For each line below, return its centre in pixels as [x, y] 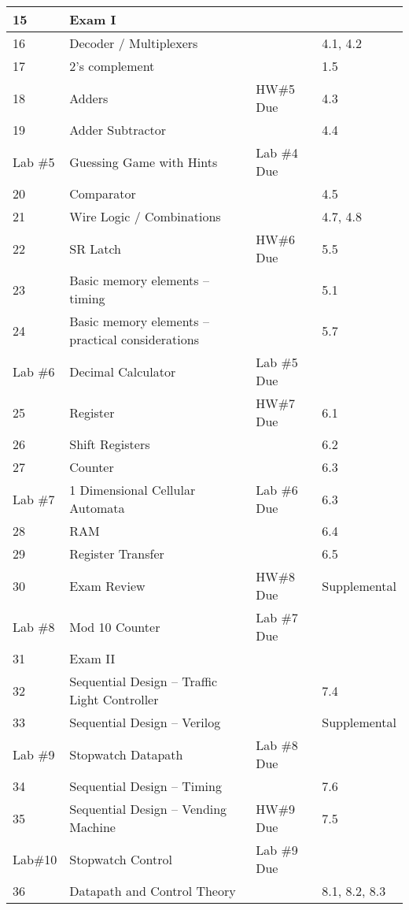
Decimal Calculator [123, 371]
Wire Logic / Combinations [145, 216]
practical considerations [134, 339]
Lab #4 [277, 152]
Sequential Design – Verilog [145, 722]
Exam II [92, 658]
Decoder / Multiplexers [134, 43]
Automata [97, 508]
